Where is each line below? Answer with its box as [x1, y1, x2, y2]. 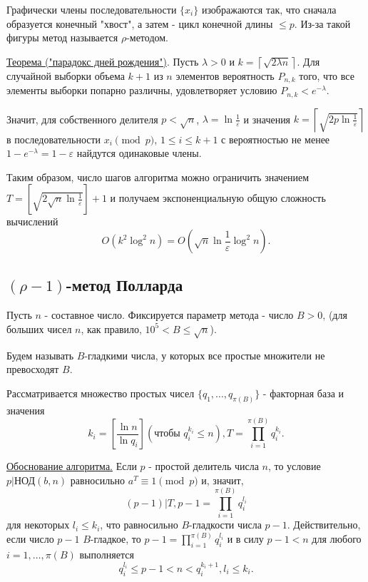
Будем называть [6, 347, 74, 362]
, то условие [267, 459, 321, 474]
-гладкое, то [90, 531, 141, 546]
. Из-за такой [294, 16, 351, 31]
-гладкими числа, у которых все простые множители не [84, 347, 325, 362]
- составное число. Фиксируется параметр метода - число [44, 307, 294, 322]
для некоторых [6, 517, 70, 532]
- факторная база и [262, 385, 344, 400]
